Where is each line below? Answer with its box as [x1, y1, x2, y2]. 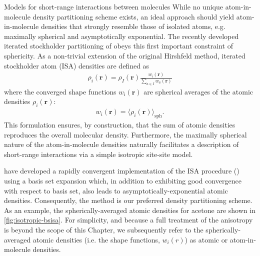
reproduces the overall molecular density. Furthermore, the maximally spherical [4, 129, 247, 139]
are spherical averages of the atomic [143, 86, 253, 96]
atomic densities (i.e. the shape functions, [32, 234, 160, 244]
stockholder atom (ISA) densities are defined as [4, 60, 149, 70]
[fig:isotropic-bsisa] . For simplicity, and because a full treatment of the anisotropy [4, 214, 253, 225]
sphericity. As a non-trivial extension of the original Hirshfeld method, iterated [4, 50, 245, 60]
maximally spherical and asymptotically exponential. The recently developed [4, 30, 239, 41]
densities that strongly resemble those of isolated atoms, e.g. [40, 21, 225, 31]
